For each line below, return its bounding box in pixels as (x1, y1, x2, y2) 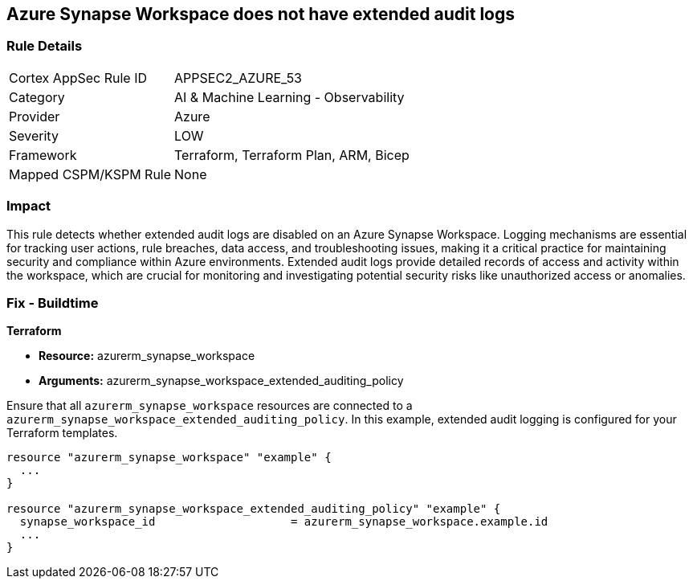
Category (9, 88, 65, 105)
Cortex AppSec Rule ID (9, 69, 148, 86)
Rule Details (6, 38, 83, 55)
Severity (9, 127, 59, 144)
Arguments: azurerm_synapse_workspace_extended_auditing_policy (39, 374, 404, 388)
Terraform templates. (6, 426, 118, 440)
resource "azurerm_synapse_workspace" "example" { (6, 451, 332, 464)
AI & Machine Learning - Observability (174, 88, 405, 105)
